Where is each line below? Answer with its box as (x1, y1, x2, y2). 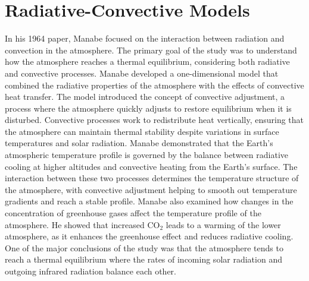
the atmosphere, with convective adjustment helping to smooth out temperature (5, 183, 297, 195)
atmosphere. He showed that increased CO (5, 218, 160, 231)
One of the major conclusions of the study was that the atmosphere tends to (5, 241, 283, 254)
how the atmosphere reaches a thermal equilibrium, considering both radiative (5, 55, 290, 68)
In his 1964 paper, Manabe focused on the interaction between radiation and (5, 32, 285, 45)
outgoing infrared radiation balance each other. (5, 265, 176, 277)
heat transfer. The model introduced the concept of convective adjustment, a (5, 90, 285, 103)
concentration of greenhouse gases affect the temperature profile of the (5, 207, 261, 219)
